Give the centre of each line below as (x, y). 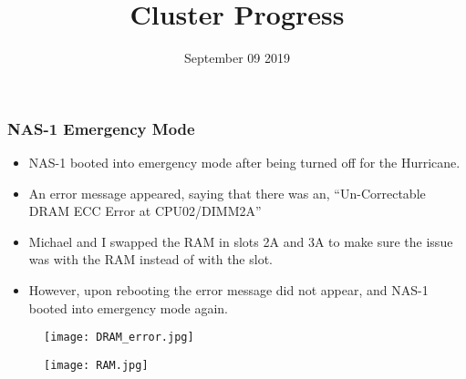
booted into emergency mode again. (128, 307)
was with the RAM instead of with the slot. (150, 259)
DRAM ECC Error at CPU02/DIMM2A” (145, 211)
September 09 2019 (237, 58)
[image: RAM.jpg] (96, 365)
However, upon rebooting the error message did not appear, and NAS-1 (228, 289)
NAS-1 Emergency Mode (101, 128)
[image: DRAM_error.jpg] (119, 338)
